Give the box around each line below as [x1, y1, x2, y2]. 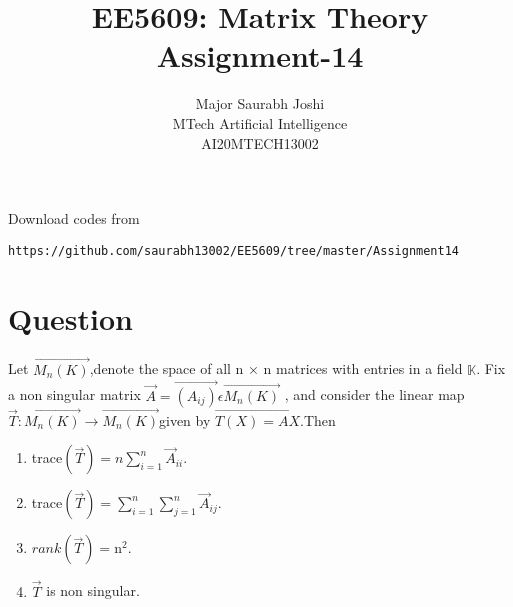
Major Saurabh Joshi [195, 93, 325, 114]
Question [8, 297, 133, 338]
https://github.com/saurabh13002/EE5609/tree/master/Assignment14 [8, 243, 460, 258]
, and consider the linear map [284, 384, 465, 405]
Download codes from [8, 208, 140, 229]
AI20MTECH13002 [201, 132, 319, 153]
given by [159, 409, 211, 430]
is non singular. [46, 580, 140, 601]
